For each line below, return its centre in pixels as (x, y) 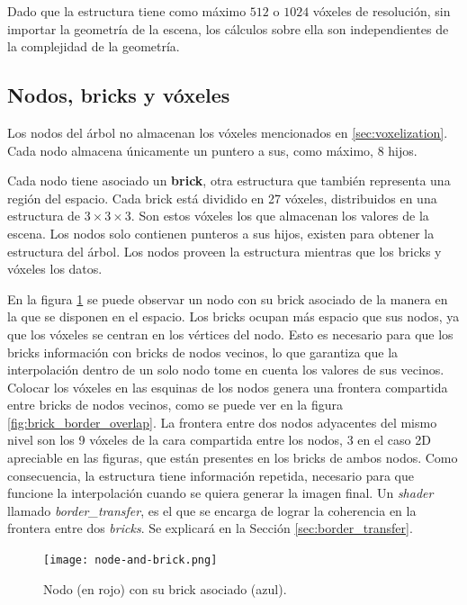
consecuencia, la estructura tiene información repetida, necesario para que (211, 475)
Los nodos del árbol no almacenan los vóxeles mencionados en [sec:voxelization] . (228, 132)
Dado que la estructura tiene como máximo (127, 11)
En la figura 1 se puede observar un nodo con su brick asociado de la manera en (228, 298)
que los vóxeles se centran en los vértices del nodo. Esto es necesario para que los (230, 334)
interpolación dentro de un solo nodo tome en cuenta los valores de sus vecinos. (226, 370)
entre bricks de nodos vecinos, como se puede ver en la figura (175, 405)
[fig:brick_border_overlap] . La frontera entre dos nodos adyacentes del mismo (222, 422)
